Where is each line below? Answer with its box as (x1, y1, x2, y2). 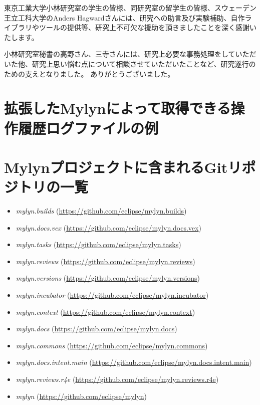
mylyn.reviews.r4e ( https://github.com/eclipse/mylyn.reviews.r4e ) (16, 373, 219, 384)
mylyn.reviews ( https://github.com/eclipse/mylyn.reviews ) (16, 256, 195, 266)
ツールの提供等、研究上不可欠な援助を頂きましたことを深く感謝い (39, 22, 256, 33)
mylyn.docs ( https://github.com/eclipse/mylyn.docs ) (16, 323, 177, 334)
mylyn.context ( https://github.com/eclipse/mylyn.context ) (16, 306, 195, 317)
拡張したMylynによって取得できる (4, 98, 231, 118)
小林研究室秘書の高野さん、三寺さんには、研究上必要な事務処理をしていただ (4, 49, 256, 59)
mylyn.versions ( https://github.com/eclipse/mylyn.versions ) (16, 273, 200, 283)
